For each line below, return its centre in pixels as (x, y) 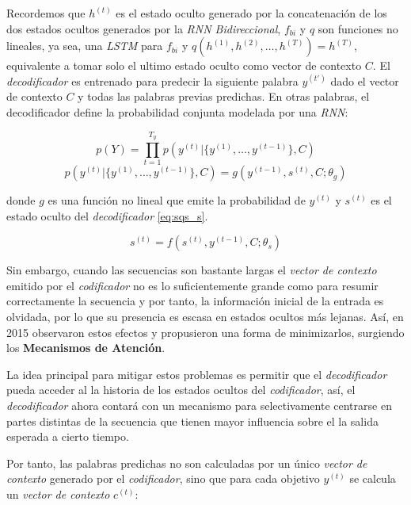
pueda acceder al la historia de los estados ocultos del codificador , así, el (181, 390)
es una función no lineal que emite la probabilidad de (177, 200)
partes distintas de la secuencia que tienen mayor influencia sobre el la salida (192, 421)
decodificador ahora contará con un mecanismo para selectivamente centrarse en (199, 406)
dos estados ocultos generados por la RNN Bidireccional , (144, 28)
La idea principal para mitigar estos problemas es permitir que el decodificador (197, 374)
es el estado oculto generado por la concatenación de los (251, 13)
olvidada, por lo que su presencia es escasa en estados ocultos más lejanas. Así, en (205, 317)
